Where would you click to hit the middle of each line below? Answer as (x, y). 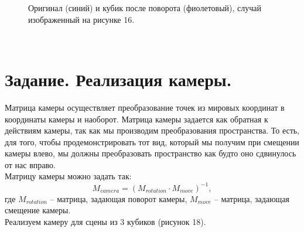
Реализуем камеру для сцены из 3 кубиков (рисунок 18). (105, 221)
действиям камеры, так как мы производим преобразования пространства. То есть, (152, 130)
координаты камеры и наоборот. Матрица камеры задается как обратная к (136, 119)
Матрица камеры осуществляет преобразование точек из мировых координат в (145, 107)
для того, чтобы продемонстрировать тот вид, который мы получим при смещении (152, 141)
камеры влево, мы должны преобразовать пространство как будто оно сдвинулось (151, 153)
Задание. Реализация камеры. (118, 79)
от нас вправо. (30, 164)
